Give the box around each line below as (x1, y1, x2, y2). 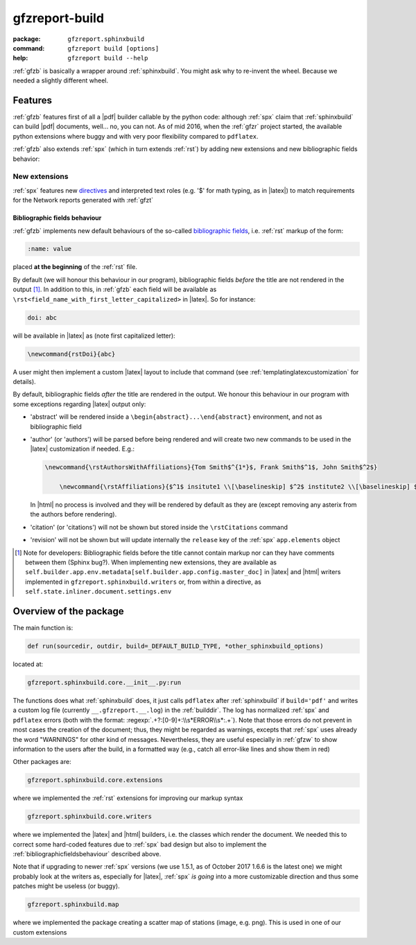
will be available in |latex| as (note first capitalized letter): (12, 331, 176, 340)
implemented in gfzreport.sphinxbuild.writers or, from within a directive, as (25, 578, 261, 586)
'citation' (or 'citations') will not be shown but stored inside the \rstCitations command (30, 523, 288, 531)
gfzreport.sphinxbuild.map (27, 901, 119, 908)
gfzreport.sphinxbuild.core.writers (27, 813, 153, 821)
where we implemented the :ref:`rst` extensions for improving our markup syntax (12, 794, 243, 802)
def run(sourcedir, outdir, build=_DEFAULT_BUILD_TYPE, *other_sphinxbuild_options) (27, 642, 324, 650)
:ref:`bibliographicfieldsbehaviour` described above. (12, 850, 162, 858)
